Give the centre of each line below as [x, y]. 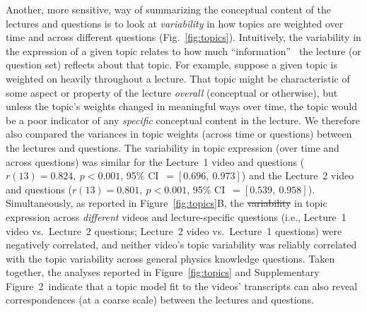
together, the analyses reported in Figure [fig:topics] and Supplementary [163, 272]
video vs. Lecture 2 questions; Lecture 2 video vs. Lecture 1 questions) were [174, 230]
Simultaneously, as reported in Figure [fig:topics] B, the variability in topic [167, 203]
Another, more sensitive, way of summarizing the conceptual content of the [168, 9]
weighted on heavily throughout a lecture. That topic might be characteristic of [178, 78]
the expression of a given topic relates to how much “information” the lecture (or [183, 50]
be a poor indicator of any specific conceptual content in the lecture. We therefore [183, 120]
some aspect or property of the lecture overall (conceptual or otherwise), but [172, 92]
